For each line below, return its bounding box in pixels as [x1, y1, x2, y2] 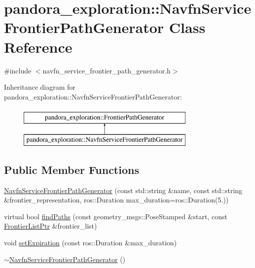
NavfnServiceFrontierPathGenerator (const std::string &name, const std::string [4, 185, 243, 195]
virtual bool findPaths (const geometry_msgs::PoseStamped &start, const [4, 211, 227, 221]
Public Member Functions [4, 162, 139, 177]
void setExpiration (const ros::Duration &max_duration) [4, 237, 177, 248]
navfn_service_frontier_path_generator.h [42, 65, 171, 75]
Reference [4, 36, 73, 57]
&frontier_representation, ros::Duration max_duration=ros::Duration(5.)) [4, 195, 229, 205]
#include [4, 65, 32, 75]
